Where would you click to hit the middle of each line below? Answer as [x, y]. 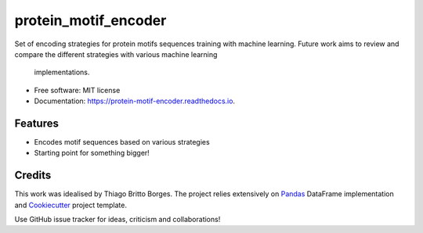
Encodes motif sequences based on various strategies [122, 142]
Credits [33, 176]
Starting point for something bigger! [92, 153]
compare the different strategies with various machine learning [116, 54]
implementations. [62, 72]
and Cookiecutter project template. [70, 205]
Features [36, 123]
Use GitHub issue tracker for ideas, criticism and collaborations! [117, 220]
